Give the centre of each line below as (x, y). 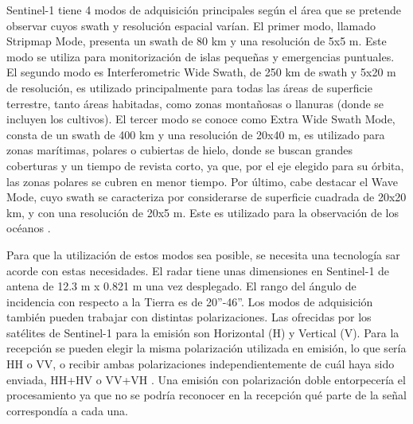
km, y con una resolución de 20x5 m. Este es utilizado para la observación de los (203, 212)
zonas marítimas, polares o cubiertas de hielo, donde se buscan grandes (180, 150)
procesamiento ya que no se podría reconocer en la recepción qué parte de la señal (206, 395)
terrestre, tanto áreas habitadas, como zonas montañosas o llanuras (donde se (195, 103)
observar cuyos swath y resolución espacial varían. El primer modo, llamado (191, 25)
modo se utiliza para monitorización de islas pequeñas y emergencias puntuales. (201, 56)
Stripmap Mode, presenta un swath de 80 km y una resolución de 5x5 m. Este (197, 41)
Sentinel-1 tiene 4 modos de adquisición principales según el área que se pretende (204, 10)
